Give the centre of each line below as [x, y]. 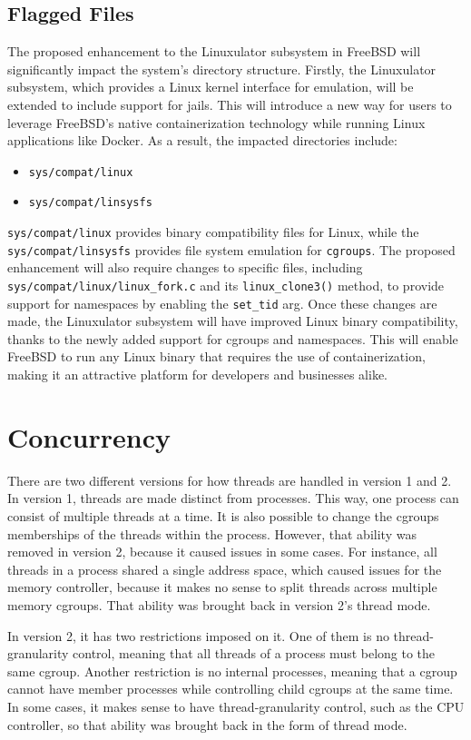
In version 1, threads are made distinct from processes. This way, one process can [233, 498]
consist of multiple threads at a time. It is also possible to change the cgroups [223, 515]
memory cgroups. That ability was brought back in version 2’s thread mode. [219, 604]
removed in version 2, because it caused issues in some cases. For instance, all [222, 552]
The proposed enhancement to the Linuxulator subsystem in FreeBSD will [214, 51]
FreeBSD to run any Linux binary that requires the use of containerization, [216, 356]
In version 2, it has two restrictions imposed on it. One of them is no [198, 635]
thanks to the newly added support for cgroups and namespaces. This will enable [233, 338]
